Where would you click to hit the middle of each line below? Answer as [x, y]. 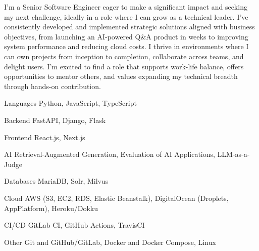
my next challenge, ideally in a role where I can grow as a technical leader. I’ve [126, 16]
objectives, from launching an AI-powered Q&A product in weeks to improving [126, 36]
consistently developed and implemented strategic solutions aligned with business [129, 27]
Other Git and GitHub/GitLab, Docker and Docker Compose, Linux [110, 242]
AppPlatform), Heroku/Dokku [51, 208]
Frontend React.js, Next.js [45, 137]
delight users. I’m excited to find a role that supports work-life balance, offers [124, 66]
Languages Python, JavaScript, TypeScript [70, 103]
